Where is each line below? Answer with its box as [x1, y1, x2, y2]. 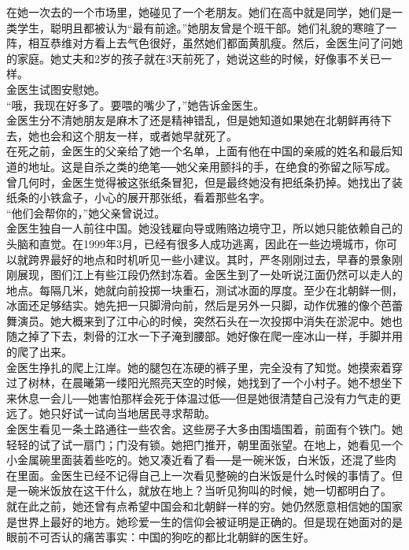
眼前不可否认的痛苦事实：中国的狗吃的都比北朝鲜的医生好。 [6, 529, 315, 545]
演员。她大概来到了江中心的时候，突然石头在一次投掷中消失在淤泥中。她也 [17, 312, 403, 329]
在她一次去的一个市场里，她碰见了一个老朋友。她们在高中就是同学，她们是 [6, 4, 392, 20]
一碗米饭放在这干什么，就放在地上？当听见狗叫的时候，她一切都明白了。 [17, 482, 392, 499]
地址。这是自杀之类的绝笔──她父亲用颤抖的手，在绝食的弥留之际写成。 [28, 158, 396, 174]
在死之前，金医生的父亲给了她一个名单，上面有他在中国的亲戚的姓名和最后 [6, 143, 392, 159]
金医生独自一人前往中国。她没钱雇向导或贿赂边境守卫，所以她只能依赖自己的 [6, 220, 403, 236]
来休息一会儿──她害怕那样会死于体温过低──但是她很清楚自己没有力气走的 [6, 389, 390, 406]
